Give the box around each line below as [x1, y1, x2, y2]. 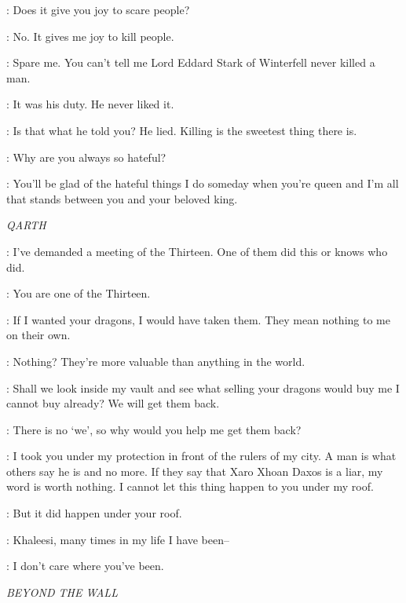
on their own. [6, 327, 71, 343]
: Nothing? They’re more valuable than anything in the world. [6, 353, 305, 369]
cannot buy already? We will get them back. [6, 395, 220, 411]
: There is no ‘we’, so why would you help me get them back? [6, 421, 302, 437]
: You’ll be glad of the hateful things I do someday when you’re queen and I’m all [6, 175, 399, 192]
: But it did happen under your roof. [6, 505, 182, 521]
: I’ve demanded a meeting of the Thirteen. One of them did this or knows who [6, 243, 388, 259]
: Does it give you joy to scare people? [6, 2, 190, 17]
